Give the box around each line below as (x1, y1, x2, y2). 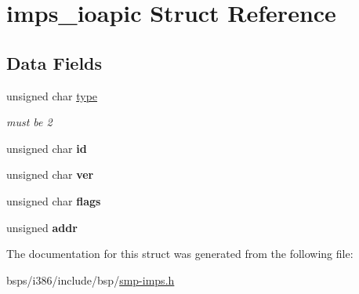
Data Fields (6, 50, 103, 74)
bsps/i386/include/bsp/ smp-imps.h (6, 271, 175, 288)
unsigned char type (6, 87, 98, 103)
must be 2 (6, 114, 53, 130)
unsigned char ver (6, 166, 94, 183)
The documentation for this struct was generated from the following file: (6, 245, 354, 262)
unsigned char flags (6, 192, 101, 209)
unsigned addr (6, 219, 78, 235)
